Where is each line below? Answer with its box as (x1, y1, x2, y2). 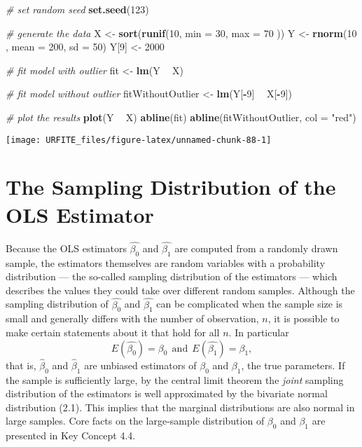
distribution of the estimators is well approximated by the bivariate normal (6, 386, 328, 401)
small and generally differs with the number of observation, (6, 311, 259, 326)
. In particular (228, 324, 289, 339)
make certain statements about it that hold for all (6, 324, 220, 339)
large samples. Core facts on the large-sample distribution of (6, 413, 265, 428)
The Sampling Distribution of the (6, 172, 336, 201)
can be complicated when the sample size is (156, 296, 343, 311)
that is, (6, 357, 36, 372)
